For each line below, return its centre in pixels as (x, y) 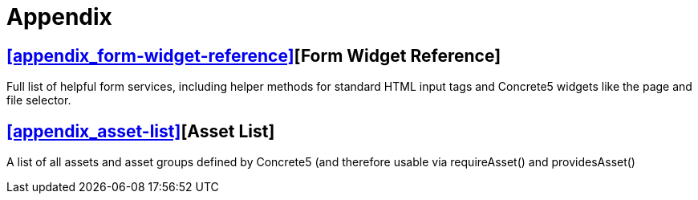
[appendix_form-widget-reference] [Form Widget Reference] (254, 55)
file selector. (39, 100)
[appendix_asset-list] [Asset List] (141, 131)
